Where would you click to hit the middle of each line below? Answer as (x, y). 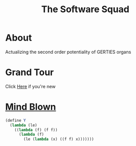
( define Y (16, 120)
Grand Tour (30, 72)
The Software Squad (85, 9)
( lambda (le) (24, 125)
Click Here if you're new (30, 86)
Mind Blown (31, 107)
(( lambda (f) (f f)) (36, 130)
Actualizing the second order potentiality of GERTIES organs (68, 52)
